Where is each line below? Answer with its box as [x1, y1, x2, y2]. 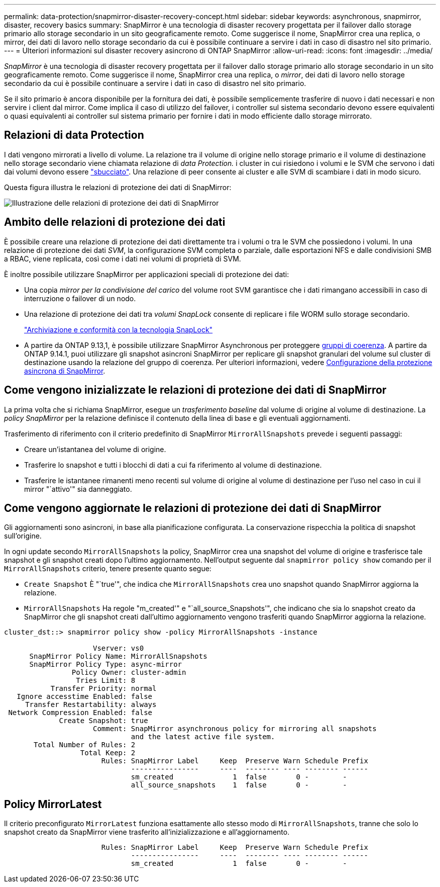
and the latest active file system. [131, 733, 275, 741]
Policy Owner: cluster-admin [71, 668, 186, 677]
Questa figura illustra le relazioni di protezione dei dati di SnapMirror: [4, 183, 232, 192]
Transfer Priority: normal [50, 684, 157, 693]
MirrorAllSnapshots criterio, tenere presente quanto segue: [4, 564, 211, 573]
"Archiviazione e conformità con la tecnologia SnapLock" [24, 325, 213, 334]
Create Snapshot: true [59, 717, 148, 725]
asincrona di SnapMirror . [24, 366, 105, 375]
